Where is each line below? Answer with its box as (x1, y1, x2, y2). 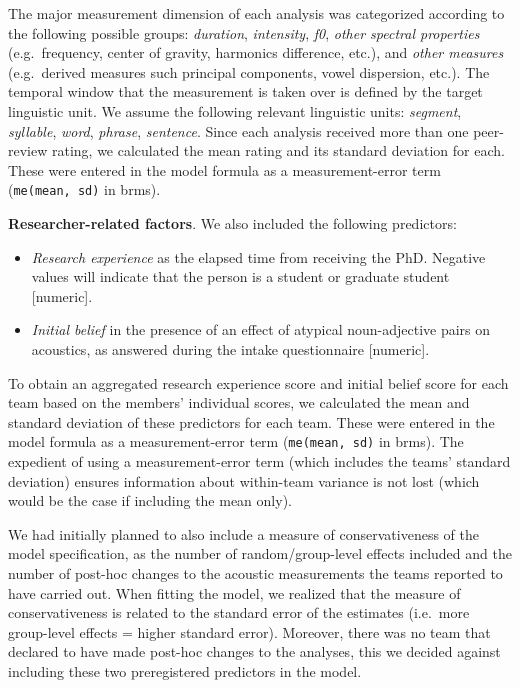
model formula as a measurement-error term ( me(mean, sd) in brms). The (8, 431, 464, 452)
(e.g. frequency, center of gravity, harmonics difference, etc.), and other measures (8, 42, 504, 63)
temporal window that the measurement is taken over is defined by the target (8, 81, 483, 102)
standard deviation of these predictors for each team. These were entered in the (8, 411, 495, 432)
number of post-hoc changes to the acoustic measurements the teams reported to (8, 562, 503, 583)
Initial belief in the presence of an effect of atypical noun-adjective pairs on (31, 319, 491, 340)
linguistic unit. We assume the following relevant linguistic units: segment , (8, 100, 462, 121)
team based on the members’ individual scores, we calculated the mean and (8, 392, 470, 413)
